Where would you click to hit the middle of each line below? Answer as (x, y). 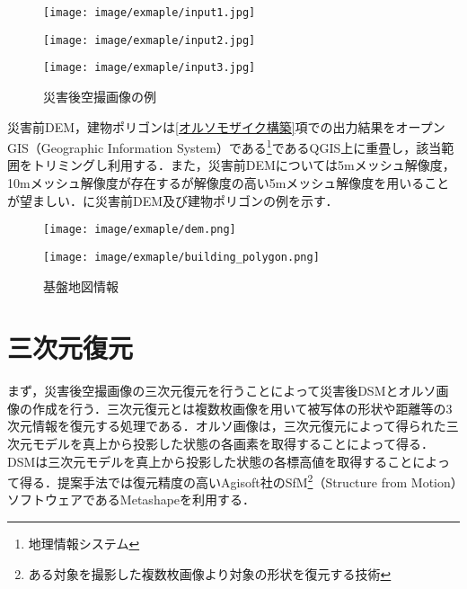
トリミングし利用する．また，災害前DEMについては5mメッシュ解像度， (243, 165)
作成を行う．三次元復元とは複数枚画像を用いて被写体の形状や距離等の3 (242, 408)
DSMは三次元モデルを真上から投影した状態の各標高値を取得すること (210, 461)
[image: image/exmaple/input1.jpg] (150, 13)
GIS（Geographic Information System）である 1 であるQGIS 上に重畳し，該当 (225, 146)
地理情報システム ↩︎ (84, 544)
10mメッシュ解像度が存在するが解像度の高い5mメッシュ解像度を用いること (229, 183)
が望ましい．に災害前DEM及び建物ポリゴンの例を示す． (173, 200)
